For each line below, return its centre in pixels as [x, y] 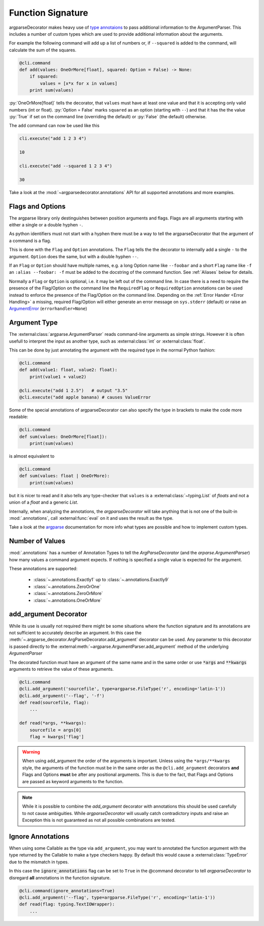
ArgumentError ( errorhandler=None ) [48, 309]
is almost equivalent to [32, 456]
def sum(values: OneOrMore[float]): [63, 437]
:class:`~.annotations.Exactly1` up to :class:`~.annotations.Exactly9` [101, 580]
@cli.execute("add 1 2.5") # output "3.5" [74, 390]
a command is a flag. [30, 241]
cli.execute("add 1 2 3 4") [53, 139]
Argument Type [33, 323]
